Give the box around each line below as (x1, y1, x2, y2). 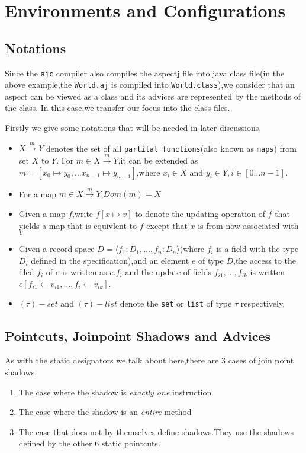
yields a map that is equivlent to (18, 219, 137, 231)
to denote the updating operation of (135, 207, 265, 219)
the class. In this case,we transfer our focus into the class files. (5, 101, 230, 114)
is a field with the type (216, 243, 299, 255)
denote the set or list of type (120, 297, 232, 310)
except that (146, 219, 188, 231)
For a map (18, 187, 57, 200)
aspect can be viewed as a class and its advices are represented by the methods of (5, 90, 301, 102)
